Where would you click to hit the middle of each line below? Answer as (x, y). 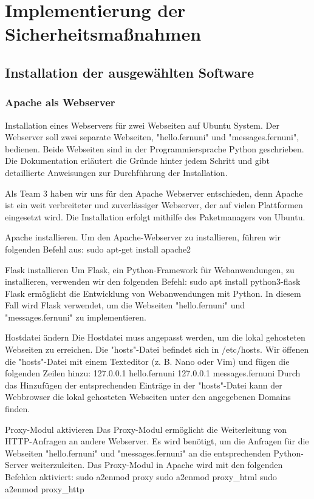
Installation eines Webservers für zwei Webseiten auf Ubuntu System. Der (142, 125)
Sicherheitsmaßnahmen (103, 34)
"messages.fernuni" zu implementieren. (76, 317)
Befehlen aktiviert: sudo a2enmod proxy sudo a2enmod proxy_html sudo (141, 477)
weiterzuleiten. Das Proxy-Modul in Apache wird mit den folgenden (157, 465)
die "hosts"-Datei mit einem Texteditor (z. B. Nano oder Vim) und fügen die (147, 361)
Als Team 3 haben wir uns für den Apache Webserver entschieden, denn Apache (154, 193)
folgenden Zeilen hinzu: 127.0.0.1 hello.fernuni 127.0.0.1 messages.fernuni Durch (153, 373)
